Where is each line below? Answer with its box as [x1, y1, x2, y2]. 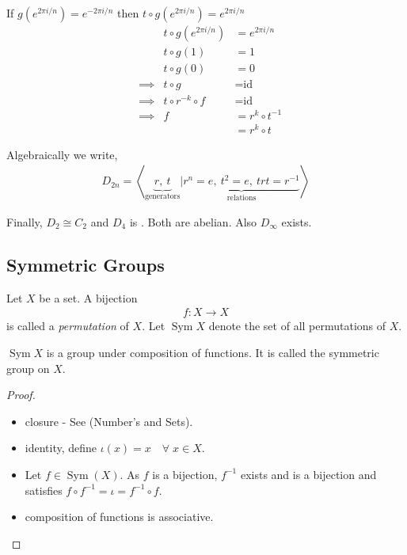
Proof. [6, 386, 36, 403]
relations [226, 194, 257, 203]
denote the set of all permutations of [208, 317, 386, 334]
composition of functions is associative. [25, 508, 214, 525]
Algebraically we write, [6, 146, 118, 162]
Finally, [6, 213, 43, 230]
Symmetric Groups [6, 252, 165, 276]
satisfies [25, 481, 63, 498]
